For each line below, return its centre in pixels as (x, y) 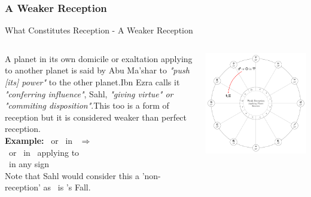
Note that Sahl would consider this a (72, 175)
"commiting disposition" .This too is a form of (87, 105)
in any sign (29, 164)
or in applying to (44, 152)
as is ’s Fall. (67, 187)
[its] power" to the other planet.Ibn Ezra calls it (92, 82)
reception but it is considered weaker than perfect (96, 117)
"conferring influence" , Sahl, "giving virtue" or (89, 93)
